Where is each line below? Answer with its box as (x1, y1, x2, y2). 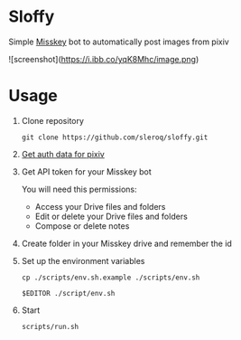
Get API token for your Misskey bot (21, 165, 153, 177)
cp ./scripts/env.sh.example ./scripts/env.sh (21, 273, 200, 282)
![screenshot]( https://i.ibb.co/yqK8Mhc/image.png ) (8, 53, 199, 64)
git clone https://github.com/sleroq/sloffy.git (21, 133, 209, 142)
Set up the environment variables (21, 255, 145, 266)
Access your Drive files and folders (34, 201, 166, 212)
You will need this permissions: (21, 184, 137, 194)
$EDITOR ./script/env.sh (21, 288, 116, 297)
